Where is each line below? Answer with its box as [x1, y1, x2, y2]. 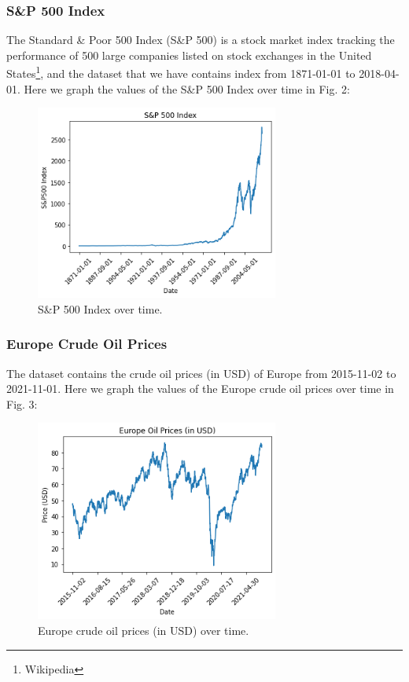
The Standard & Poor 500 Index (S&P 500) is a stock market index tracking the [6, 31, 395, 48]
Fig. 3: [6, 395, 38, 412]
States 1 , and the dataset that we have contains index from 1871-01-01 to [6, 63, 356, 82]
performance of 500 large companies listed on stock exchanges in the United [6, 46, 372, 63]
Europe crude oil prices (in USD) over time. [38, 622, 249, 639]
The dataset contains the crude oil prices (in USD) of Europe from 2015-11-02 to [6, 365, 396, 381]
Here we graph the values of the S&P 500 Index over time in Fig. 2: [24, 80, 350, 97]
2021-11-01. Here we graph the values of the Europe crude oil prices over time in [6, 380, 394, 397]
